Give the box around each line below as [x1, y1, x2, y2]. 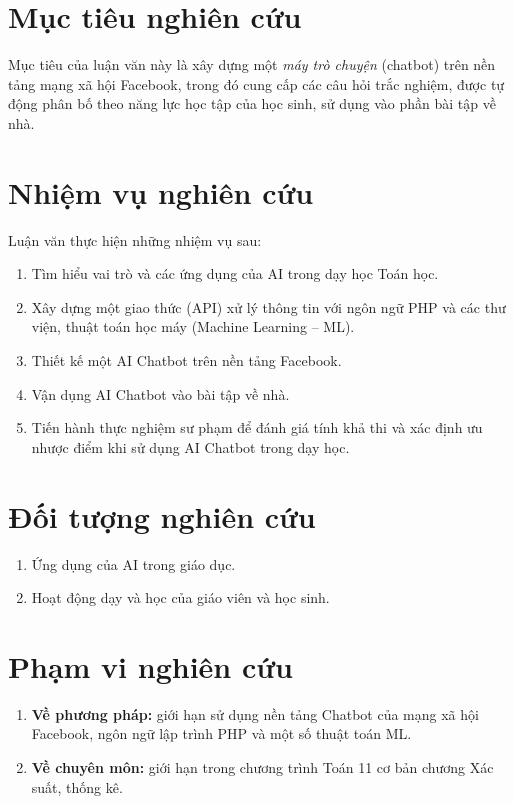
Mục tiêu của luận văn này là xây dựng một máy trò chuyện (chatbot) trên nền [8, 54, 496, 75]
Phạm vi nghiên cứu [8, 645, 293, 686]
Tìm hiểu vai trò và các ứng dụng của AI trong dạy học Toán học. [31, 263, 439, 284]
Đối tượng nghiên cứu [8, 495, 316, 536]
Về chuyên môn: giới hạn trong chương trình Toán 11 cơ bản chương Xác [31, 757, 494, 777]
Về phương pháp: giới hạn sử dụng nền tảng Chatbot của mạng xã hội [31, 703, 479, 724]
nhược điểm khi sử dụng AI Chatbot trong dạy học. [31, 436, 350, 457]
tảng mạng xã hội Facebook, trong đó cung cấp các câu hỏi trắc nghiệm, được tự [8, 73, 505, 94]
